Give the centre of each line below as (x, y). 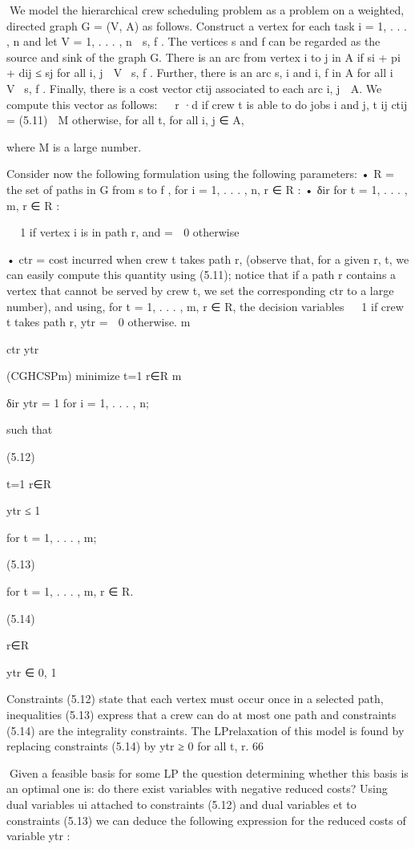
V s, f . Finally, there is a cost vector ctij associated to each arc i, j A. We (194, 88)
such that (30, 429)
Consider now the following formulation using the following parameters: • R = (200, 174)
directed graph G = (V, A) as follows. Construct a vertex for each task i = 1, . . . (207, 25)
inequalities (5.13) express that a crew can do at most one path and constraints (201, 714)
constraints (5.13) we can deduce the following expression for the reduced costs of (206, 820)
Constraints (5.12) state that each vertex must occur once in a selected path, (195, 699)
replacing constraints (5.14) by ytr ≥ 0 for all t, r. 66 (135, 746)
